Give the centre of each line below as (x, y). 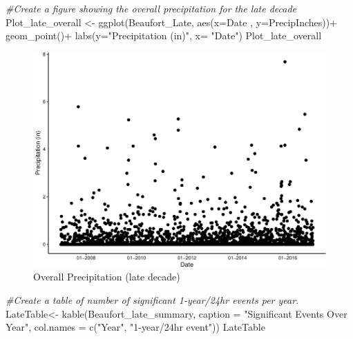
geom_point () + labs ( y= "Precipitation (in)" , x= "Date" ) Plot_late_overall (164, 35)
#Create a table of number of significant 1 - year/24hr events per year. (152, 300)
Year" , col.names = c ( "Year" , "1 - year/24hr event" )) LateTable (135, 327)
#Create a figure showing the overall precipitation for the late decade (151, 8)
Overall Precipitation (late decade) (107, 277)
